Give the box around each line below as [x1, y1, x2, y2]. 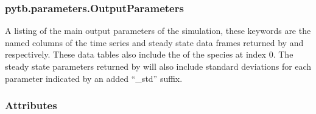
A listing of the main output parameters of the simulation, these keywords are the [5, 24, 311, 37]
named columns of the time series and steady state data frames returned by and [5, 36, 304, 49]
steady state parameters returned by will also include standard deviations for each [5, 60, 312, 72]
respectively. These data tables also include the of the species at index [5, 48, 267, 61]
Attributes [5, 98, 57, 113]
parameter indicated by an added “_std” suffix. [5, 72, 183, 84]
